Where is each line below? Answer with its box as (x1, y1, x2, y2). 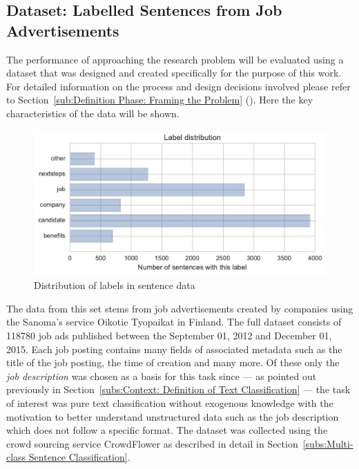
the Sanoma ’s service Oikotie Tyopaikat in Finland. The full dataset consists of (6, 315, 342, 329)
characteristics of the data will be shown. (6, 106, 179, 120)
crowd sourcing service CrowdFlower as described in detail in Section (6, 436, 298, 450)
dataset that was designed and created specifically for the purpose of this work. (6, 66, 342, 80)
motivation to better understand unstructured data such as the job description (6, 409, 339, 423)
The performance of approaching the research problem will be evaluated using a (6, 52, 344, 66)
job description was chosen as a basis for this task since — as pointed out (6, 368, 317, 383)
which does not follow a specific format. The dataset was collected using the (6, 423, 328, 437)
